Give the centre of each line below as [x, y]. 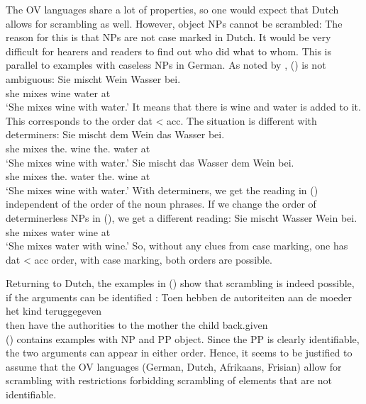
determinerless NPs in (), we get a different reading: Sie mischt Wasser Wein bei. [182, 217]
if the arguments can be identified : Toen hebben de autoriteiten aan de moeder [179, 297]
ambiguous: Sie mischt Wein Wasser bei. [93, 78]
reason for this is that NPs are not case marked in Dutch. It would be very [168, 37]
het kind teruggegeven [54, 311]
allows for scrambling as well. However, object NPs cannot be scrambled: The [174, 23]
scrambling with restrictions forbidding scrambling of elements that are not [169, 380]
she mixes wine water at [58, 92]
